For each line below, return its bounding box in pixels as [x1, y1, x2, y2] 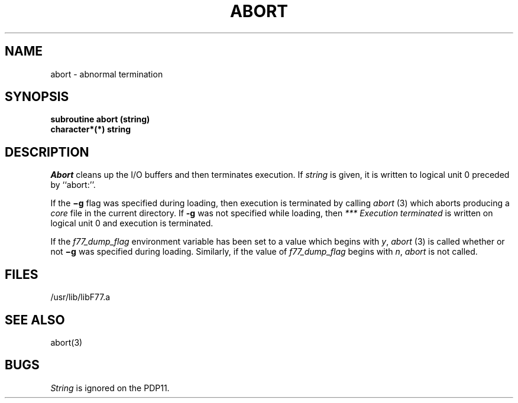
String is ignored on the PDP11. [50, 382, 170, 393]
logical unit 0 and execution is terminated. [50, 218, 213, 229]
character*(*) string [50, 124, 131, 135]
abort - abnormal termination [50, 69, 163, 79]
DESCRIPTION [5, 144, 89, 160]
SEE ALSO [5, 312, 65, 327]
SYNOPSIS [5, 89, 69, 105]
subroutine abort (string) [50, 114, 150, 125]
